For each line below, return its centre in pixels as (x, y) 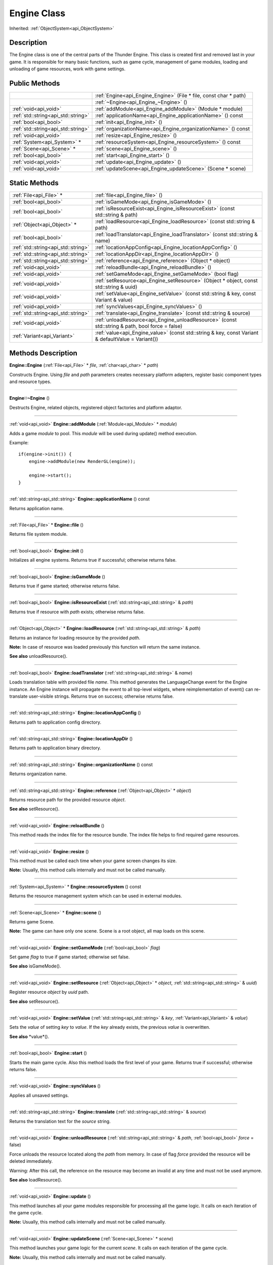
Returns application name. (37, 508)
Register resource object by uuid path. (49, 992)
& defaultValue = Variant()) (127, 339)
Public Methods (35, 83)
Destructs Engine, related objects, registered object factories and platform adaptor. (96, 407)
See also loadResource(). (36, 1179)
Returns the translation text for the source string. (60, 1121)
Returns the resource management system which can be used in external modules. (96, 896)
